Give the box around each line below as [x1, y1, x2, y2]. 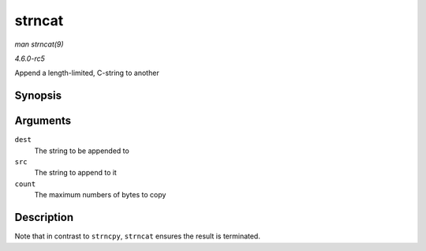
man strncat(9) [14, 39, 64, 49]
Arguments [14, 114, 72, 128]
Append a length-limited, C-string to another [14, 68, 159, 78]
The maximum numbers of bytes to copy [34, 190, 166, 200]
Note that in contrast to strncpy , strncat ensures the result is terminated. [14, 231, 260, 241]
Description [14, 211, 74, 224]
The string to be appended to [34, 146, 129, 155]
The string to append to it [34, 168, 118, 178]
